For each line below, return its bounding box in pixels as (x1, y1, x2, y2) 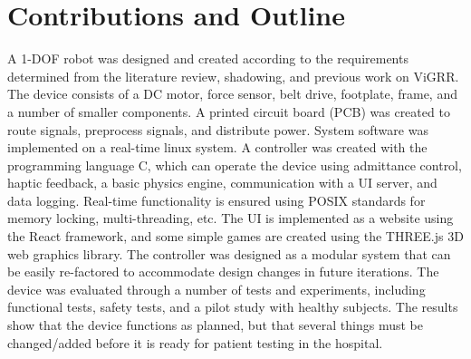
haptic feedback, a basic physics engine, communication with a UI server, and (7, 173, 437, 192)
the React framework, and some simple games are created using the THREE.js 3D (7, 227, 464, 246)
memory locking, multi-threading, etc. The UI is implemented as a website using (7, 209, 454, 228)
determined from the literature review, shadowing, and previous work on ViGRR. (7, 66, 459, 85)
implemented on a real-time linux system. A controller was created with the (7, 138, 428, 157)
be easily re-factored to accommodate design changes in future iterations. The (7, 262, 439, 281)
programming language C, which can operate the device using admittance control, (7, 155, 462, 174)
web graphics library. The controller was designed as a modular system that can (7, 244, 451, 263)
